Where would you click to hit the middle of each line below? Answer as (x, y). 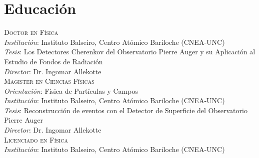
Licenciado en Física (36, 139)
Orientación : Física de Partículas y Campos (71, 90)
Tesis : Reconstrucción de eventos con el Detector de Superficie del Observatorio (126, 110)
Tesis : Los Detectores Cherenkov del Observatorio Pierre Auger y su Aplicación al (130, 52)
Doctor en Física (31, 32)
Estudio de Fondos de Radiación (53, 61)
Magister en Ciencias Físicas (49, 81)
